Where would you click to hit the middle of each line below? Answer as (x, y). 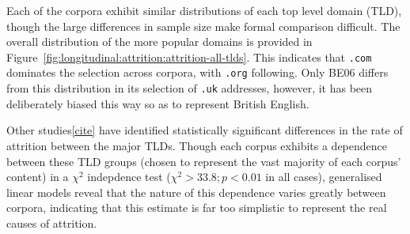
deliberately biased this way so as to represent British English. (158, 103)
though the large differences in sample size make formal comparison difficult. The (203, 26)
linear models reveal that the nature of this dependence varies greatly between (196, 192)
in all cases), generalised (324, 177)
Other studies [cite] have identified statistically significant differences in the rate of (205, 130)
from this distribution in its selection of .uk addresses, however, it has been (190, 88)
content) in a (38, 177)
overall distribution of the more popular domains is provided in (159, 42)
